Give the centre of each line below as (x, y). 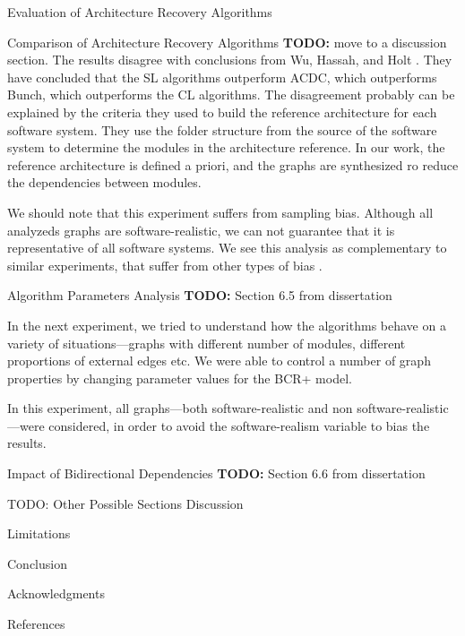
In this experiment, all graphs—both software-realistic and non (180, 408)
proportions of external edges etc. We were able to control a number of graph (219, 361)
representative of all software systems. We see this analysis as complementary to (227, 248)
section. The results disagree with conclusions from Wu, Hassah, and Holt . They (230, 60)
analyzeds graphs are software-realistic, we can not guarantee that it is (201, 230)
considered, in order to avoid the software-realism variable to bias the (239, 425)
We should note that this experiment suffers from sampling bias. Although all (220, 212)
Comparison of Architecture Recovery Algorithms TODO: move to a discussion (227, 42)
